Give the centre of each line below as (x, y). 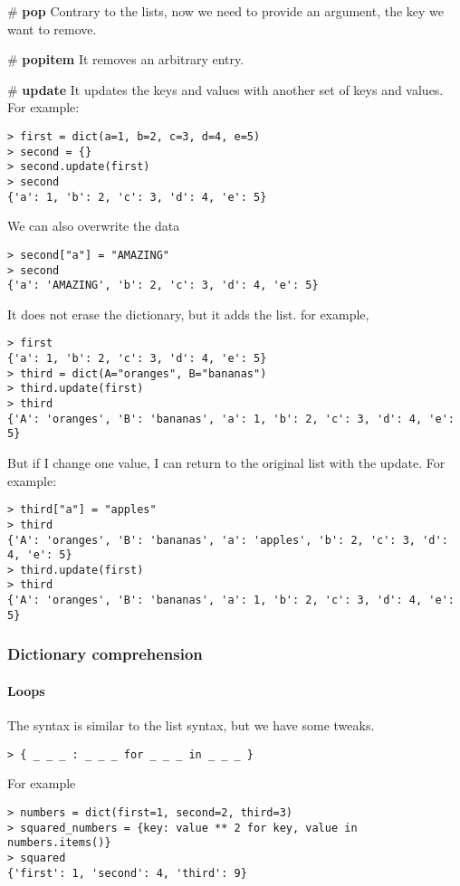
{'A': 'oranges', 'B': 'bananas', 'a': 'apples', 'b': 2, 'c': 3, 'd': (228, 540)
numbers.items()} (59, 843)
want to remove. (52, 29)
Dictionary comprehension (105, 654)
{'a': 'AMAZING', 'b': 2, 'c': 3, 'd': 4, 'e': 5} (163, 286)
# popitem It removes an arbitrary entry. (126, 59)
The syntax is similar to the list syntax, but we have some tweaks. (191, 725)
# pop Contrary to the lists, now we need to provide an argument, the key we (226, 11)
